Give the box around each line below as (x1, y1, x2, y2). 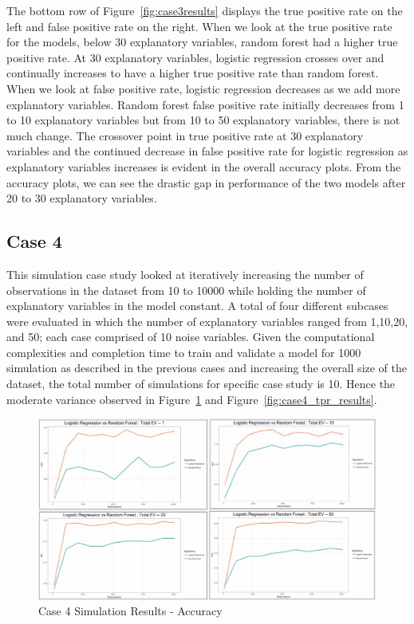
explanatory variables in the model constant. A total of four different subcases (6, 297, 388, 314)
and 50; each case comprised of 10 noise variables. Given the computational (6, 328, 375, 345)
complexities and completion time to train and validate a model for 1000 (6, 343, 361, 360)
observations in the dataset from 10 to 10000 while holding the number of (6, 281, 366, 298)
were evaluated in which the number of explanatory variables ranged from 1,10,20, (6, 312, 408, 329)
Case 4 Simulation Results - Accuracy (38, 602, 223, 619)
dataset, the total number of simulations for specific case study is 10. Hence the (6, 375, 396, 392)
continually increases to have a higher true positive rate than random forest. (6, 65, 379, 81)
